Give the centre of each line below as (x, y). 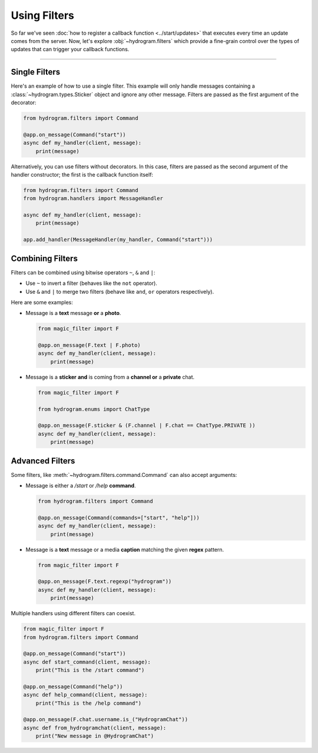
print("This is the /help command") (88, 703)
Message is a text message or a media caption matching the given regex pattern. (125, 549)
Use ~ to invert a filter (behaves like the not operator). (91, 283)
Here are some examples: (42, 302)
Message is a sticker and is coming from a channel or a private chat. (110, 377)
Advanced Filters (43, 461)
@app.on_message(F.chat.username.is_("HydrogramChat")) (106, 719)
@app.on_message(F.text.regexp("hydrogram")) (105, 582)
